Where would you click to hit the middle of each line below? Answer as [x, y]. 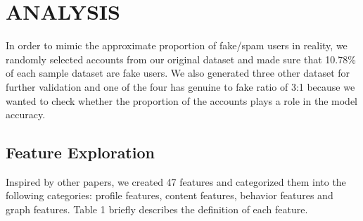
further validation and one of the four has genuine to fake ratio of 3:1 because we [180, 86]
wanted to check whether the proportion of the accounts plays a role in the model [182, 100]
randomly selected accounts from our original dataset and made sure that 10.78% [181, 59]
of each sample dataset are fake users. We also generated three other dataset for [178, 73]
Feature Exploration [80, 152]
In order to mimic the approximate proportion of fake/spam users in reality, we [177, 45]
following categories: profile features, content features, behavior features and [170, 195]
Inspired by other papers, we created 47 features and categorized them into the [176, 181]
